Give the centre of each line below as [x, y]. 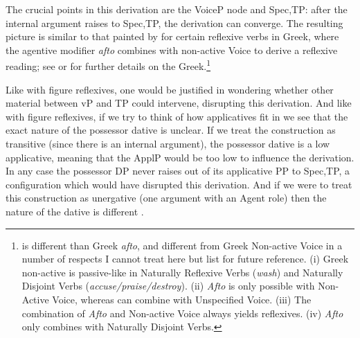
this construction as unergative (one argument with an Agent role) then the [166, 198]
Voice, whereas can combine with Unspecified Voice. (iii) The [182, 299]
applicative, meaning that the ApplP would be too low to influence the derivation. [180, 157]
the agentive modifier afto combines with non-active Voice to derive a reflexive [172, 50]
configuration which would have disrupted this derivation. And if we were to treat [179, 184]
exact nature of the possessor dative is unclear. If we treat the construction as [171, 130]
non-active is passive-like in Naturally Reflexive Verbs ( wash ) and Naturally [182, 272]
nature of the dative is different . [75, 211]
